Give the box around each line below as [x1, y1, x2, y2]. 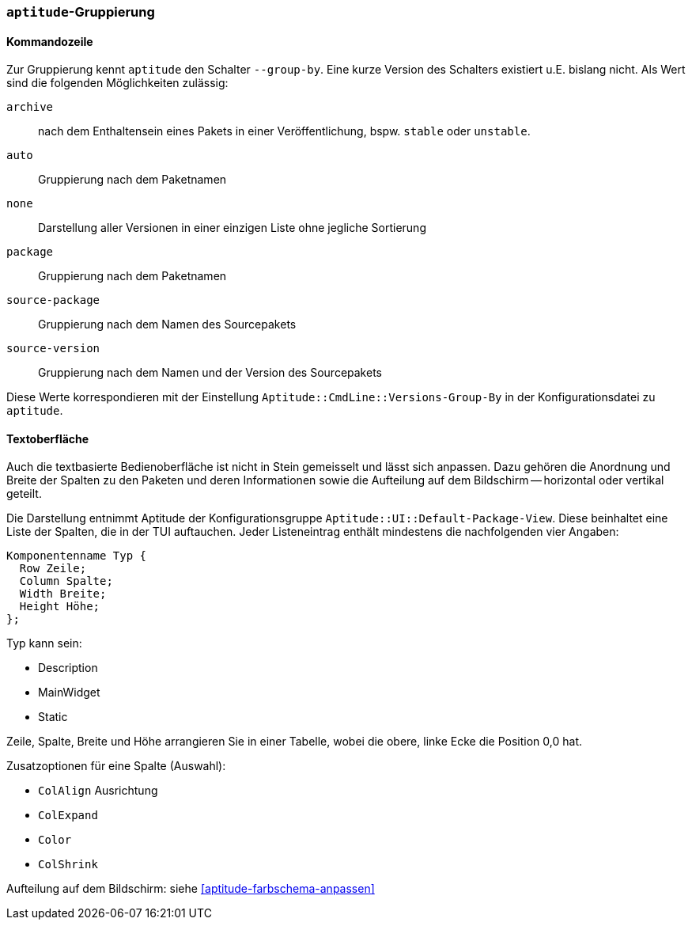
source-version [6, 342, 100, 355]
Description [38, 661, 98, 675]
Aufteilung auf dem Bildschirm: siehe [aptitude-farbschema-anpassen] [6, 882, 375, 896]
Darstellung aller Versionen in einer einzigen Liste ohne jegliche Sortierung [38, 221, 426, 235]
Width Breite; [19, 587, 107, 601]
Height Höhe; [19, 600, 100, 613]
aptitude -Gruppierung [6, 4, 155, 20]
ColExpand [38, 809, 98, 822]
